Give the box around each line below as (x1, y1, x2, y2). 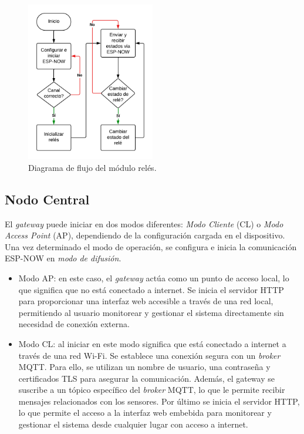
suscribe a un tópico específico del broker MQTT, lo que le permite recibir (18, 383, 285, 396)
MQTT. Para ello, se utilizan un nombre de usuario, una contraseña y (18, 361, 271, 373)
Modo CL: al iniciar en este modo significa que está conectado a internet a (18, 337, 286, 349)
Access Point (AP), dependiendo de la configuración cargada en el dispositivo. (5, 229, 285, 241)
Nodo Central (5, 190, 90, 208)
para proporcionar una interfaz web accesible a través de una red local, (18, 295, 273, 307)
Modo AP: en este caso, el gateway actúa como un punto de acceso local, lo (18, 271, 289, 284)
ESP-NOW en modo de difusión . (5, 252, 121, 264)
